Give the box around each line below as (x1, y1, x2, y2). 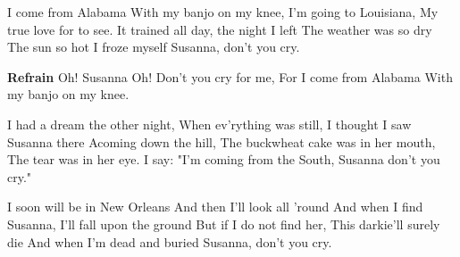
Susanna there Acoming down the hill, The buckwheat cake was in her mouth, (7, 132, 436, 151)
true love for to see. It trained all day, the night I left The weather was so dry (7, 20, 432, 38)
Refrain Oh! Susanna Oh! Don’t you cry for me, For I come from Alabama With (7, 67, 453, 86)
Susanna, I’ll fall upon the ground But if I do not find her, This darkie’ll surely (7, 214, 440, 233)
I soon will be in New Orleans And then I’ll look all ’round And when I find (7, 197, 423, 216)
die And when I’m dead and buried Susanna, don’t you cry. (7, 232, 332, 251)
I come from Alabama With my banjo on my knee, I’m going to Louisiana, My (7, 3, 439, 21)
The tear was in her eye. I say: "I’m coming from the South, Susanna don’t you (7, 150, 440, 169)
